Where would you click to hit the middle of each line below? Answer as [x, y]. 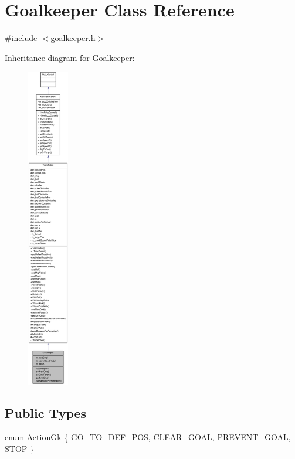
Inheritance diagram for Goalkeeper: [70, 57]
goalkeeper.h [73, 38]
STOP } [19, 449]
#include [21, 38]
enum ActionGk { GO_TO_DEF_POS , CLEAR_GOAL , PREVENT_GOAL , [148, 437]
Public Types [46, 412]
